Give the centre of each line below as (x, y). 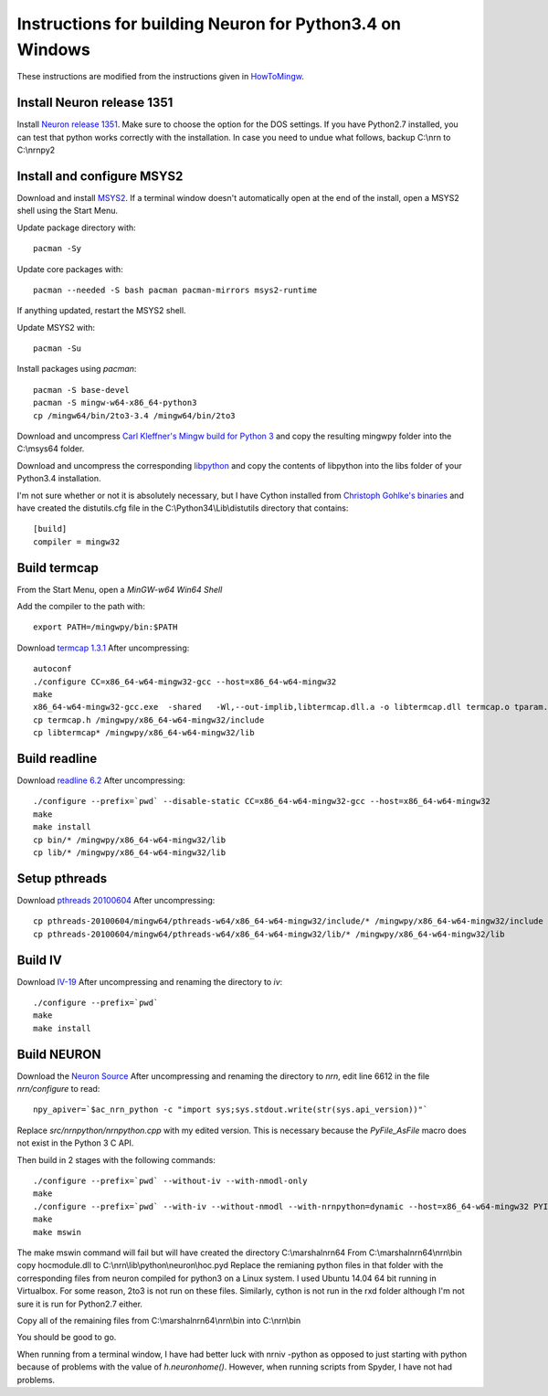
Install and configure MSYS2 (100, 176)
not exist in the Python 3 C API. (75, 1143)
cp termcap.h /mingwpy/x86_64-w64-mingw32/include (149, 720)
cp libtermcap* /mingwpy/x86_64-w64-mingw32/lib (144, 733)
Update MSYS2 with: (56, 327)
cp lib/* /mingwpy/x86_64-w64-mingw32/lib (130, 853)
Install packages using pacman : (77, 369)
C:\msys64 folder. (51, 449)
